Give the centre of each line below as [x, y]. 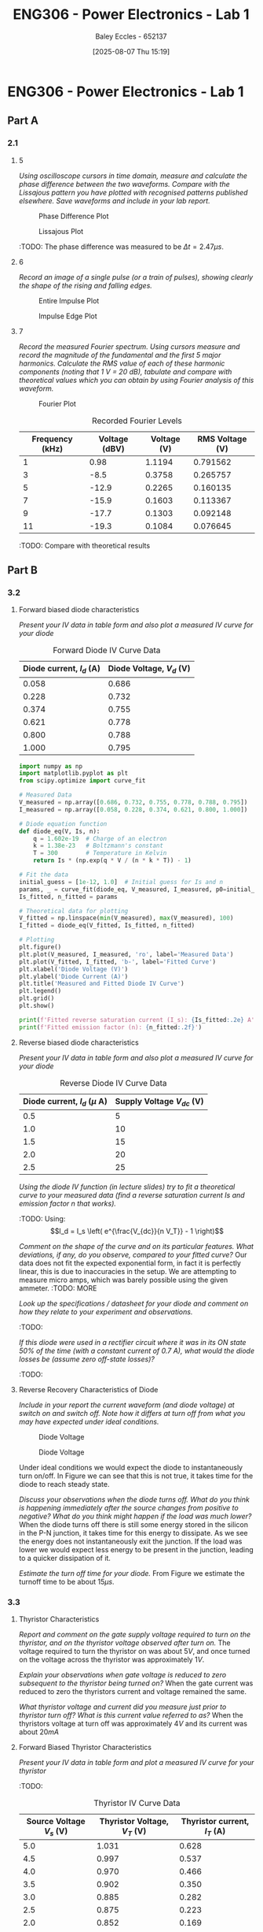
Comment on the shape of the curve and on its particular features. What [136, 1246]
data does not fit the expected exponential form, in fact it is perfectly [130, 1263]
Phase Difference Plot [73, 216]
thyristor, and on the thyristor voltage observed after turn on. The [124, 1643]
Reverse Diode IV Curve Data [113, 1083]
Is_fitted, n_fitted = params [68, 897]
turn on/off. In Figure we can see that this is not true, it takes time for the [136, 1476]
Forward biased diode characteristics [79, 610]
